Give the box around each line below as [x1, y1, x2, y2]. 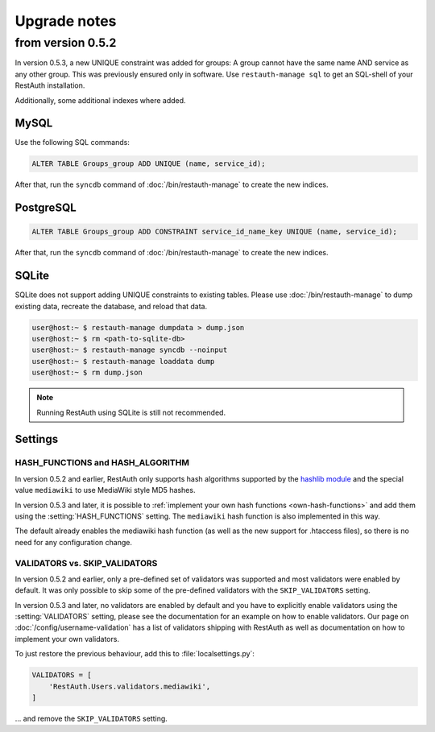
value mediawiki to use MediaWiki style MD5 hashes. [14, 486, 196, 495]
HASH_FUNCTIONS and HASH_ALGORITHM [14, 457, 189, 469]
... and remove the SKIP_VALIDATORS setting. [14, 713, 168, 723]
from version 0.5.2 [14, 35, 117, 50]
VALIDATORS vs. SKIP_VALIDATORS [14, 557, 158, 569]
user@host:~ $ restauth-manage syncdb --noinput [31, 345, 228, 354]
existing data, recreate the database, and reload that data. [14, 301, 208, 311]
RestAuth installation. [14, 81, 85, 90]
